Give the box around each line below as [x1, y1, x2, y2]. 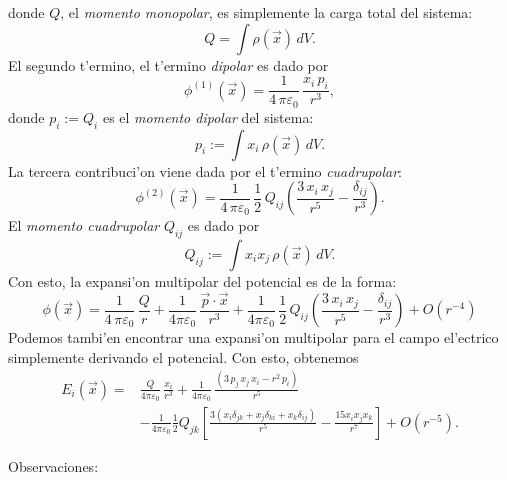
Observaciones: [8, 455, 99, 476]
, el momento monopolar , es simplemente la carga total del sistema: [60, 2, 473, 22]
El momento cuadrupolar [8, 215, 160, 236]
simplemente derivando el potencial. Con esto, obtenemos [8, 346, 359, 367]
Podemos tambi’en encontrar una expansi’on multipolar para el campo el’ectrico [8, 327, 499, 348]
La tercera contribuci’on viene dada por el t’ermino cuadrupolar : [8, 160, 402, 181]
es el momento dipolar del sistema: [102, 106, 314, 127]
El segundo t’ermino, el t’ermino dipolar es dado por [8, 54, 329, 75]
